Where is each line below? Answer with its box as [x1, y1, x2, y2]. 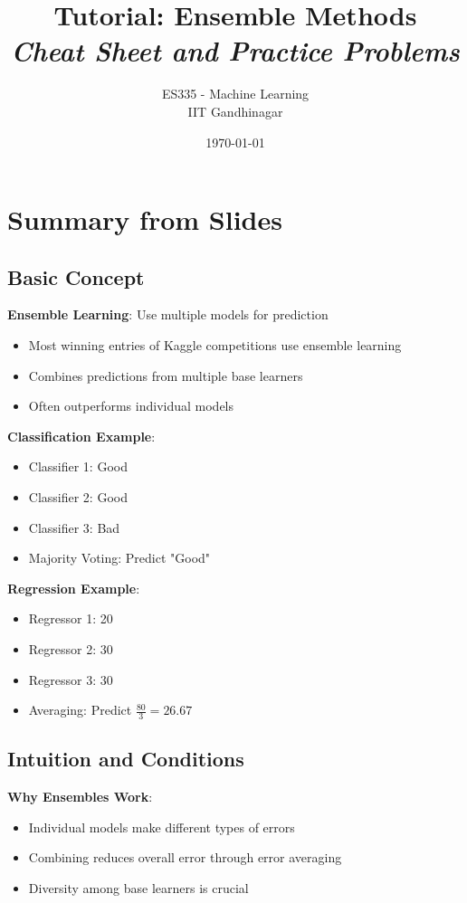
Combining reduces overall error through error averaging [28, 848, 342, 867]
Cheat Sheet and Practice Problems [11, 32, 460, 70]
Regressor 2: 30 [28, 640, 113, 659]
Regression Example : [7, 578, 140, 597]
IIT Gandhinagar [187, 101, 283, 120]
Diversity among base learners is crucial [28, 879, 249, 898]
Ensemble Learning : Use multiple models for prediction [7, 305, 329, 324]
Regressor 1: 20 [28, 609, 113, 628]
